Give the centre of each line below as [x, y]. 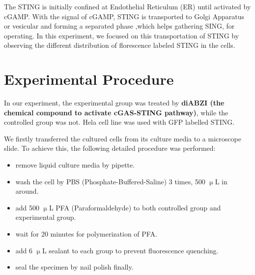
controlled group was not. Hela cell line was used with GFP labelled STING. [119, 122]
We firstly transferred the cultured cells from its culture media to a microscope [123, 138]
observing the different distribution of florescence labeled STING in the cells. [120, 45]
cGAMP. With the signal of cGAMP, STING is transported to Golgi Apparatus [124, 16]
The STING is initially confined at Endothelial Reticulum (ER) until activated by [127, 6]
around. [27, 191]
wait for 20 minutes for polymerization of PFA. [86, 234]
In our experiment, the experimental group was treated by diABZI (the [114, 103]
